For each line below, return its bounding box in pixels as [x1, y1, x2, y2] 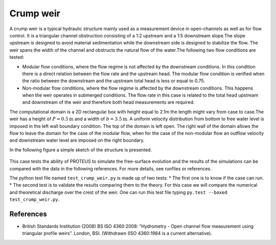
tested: [9, 54, 25, 60]
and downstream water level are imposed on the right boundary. [9, 137, 145, 143]
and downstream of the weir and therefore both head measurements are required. [22, 99, 195, 105]
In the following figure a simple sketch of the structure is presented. [9, 146, 152, 153]
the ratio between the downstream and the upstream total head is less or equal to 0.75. [22, 78, 205, 84]
